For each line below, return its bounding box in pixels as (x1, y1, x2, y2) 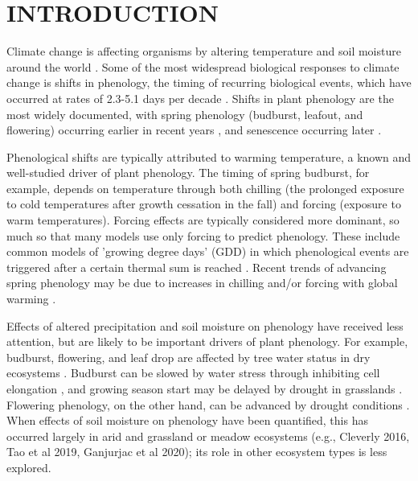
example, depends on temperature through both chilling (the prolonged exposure (6, 179, 404, 196)
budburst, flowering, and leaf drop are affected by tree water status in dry (6, 348, 371, 365)
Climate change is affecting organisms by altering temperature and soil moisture (6, 43, 401, 60)
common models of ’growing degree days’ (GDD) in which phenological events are (6, 243, 409, 260)
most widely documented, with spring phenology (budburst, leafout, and (6, 105, 363, 122)
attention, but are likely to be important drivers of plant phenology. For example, (6, 333, 408, 350)
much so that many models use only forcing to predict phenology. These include (6, 227, 400, 244)
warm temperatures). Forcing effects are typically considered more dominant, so (6, 212, 400, 228)
